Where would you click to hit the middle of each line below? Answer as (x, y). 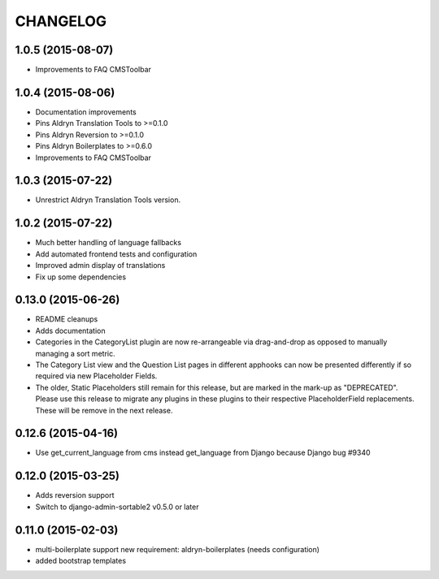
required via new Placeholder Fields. (96, 376)
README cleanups (67, 319)
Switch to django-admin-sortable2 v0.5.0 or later (117, 507)
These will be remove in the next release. (104, 410)
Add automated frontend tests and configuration (116, 254)
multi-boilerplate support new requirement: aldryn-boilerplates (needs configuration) (178, 549)
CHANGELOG (61, 21)
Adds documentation (70, 331)
